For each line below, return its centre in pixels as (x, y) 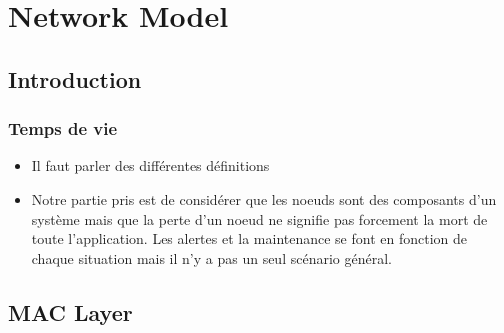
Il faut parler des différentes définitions (150, 165)
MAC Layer (70, 311)
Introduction (75, 78)
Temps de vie (63, 128)
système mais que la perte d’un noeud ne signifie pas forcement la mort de (259, 218)
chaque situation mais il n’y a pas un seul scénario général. (211, 257)
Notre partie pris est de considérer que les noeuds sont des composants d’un (264, 198)
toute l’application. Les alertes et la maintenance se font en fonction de (249, 238)
